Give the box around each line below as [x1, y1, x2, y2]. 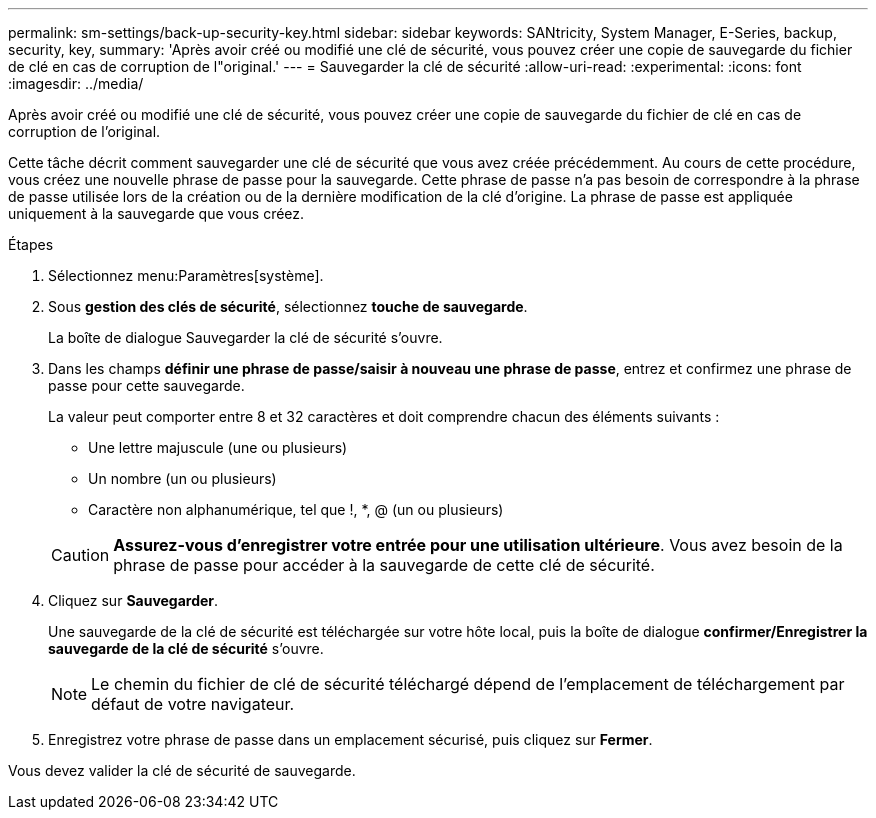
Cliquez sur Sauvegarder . [48, 592, 219, 609]
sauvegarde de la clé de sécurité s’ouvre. [48, 640, 324, 657]
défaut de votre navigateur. [91, 694, 295, 714]
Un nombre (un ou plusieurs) [88, 470, 277, 487]
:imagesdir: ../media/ [8, 75, 144, 92]
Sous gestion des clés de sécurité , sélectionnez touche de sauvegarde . [48, 298, 528, 315]
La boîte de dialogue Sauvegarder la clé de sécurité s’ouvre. [48, 329, 443, 346]
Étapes [8, 236, 54, 253]
